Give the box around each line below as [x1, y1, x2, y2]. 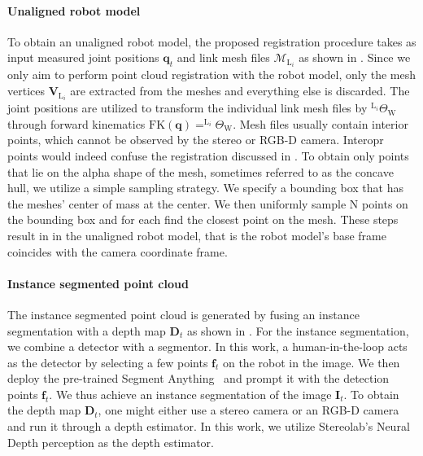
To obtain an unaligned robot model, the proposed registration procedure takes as [7, 33, 416, 50]
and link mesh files [177, 49, 270, 66]
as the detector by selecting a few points [7, 353, 208, 370]
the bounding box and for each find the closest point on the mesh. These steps [7, 211, 399, 228]
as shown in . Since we [299, 49, 411, 66]
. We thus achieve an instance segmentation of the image [49, 385, 332, 402]
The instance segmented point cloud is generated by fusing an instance [7, 305, 360, 322]
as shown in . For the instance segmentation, [186, 322, 409, 339]
